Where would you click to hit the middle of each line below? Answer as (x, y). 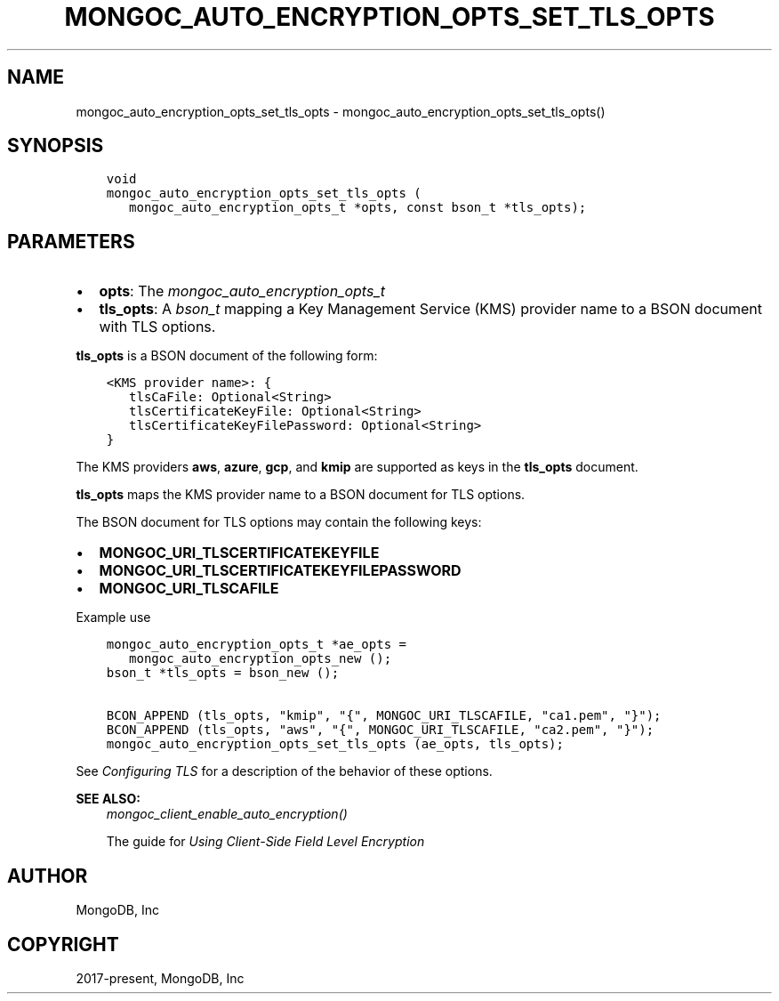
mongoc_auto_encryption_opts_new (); (261, 659)
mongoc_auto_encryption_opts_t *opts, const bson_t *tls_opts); (358, 208)
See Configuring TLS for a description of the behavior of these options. (284, 771)
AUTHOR (48, 876)
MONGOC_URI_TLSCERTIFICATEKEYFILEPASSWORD (280, 571)
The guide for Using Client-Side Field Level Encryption (265, 842)
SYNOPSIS (56, 146)
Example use (113, 618)
